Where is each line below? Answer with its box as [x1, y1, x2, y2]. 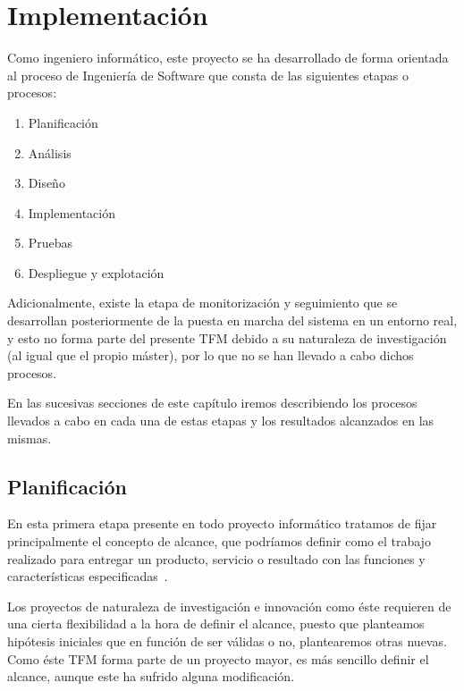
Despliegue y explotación [28, 263, 165, 282]
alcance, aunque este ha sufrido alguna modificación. [7, 667, 295, 686]
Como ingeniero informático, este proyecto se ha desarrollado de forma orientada [7, 48, 449, 67]
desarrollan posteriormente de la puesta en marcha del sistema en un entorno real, [7, 311, 458, 330]
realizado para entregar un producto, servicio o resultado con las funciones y [7, 549, 426, 568]
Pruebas [28, 233, 73, 252]
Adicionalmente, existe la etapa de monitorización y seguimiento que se [7, 293, 398, 312]
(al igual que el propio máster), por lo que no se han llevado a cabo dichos [7, 346, 414, 365]
